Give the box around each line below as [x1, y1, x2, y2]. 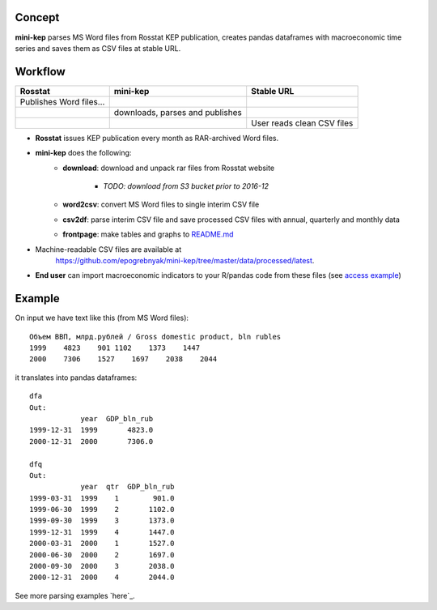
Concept [15, 11, 60, 24]
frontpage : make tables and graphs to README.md [62, 229, 234, 239]
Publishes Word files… [19, 96, 105, 107]
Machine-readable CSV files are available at [35, 244, 182, 254]
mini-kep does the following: [35, 148, 132, 158]
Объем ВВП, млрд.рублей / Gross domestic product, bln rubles [29, 332, 282, 341]
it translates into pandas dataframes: [15, 373, 138, 382]
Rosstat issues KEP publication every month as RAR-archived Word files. [35, 133, 279, 143]
